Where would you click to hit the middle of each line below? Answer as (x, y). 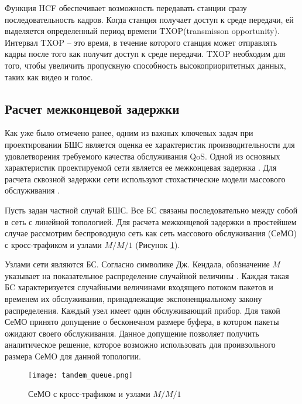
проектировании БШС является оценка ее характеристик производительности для (150, 144)
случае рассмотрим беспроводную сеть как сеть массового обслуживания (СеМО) (151, 233)
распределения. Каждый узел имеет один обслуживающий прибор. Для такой (143, 310)
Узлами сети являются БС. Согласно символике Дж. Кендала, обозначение (137, 264)
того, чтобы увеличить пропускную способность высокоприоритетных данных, (145, 65)
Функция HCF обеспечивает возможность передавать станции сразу (126, 8)
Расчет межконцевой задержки (92, 108)
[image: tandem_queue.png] (80, 375)
